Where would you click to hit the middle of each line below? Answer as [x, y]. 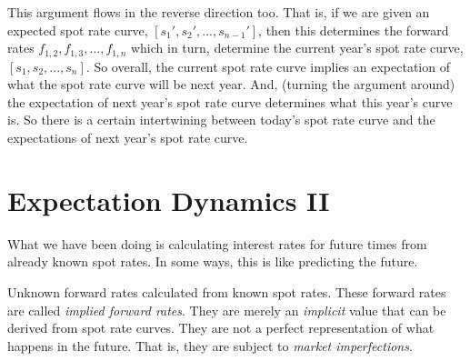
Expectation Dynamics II [169, 200]
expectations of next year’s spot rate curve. [128, 138]
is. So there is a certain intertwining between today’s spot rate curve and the [221, 120]
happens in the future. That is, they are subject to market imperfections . [210, 345]
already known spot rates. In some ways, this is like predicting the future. [213, 261]
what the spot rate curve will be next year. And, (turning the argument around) [231, 84]
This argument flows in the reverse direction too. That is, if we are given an [219, 12]
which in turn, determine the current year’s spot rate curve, [297, 48]
